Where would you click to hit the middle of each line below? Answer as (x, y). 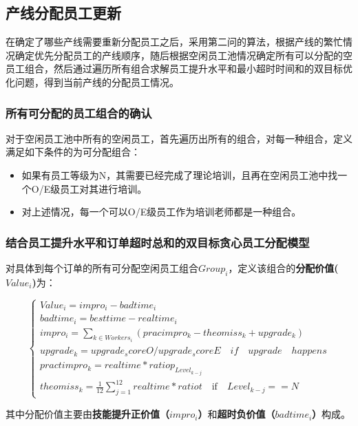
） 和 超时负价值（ (236, 414)
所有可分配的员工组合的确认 (79, 113)
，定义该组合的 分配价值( (283, 267)
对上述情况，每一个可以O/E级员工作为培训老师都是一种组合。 (161, 212)
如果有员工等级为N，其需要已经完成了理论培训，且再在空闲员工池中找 (180, 174)
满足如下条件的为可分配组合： (73, 152)
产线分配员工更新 (63, 13)
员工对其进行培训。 (104, 188)
